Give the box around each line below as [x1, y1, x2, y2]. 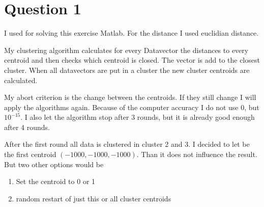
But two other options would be [4, 159, 104, 169]
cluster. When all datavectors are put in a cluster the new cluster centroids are [4, 64, 250, 75]
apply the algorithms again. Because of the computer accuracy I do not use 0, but [4, 101, 259, 112]
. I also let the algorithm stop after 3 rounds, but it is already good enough [20, 112, 255, 122]
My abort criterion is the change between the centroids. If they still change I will [4, 92, 256, 102]
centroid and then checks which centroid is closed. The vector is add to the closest [4, 55, 260, 65]
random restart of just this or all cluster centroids [16, 193, 171, 203]
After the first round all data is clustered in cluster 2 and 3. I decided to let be [4, 139, 250, 149]
